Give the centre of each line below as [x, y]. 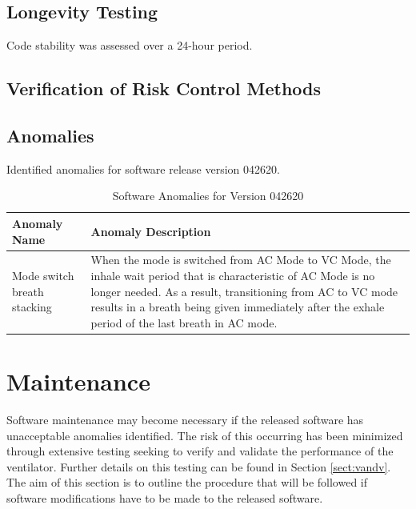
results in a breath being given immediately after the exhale [238, 307]
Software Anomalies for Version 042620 [208, 196]
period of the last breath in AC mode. [184, 322]
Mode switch [43, 275]
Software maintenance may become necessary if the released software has [185, 419]
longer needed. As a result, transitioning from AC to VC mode [244, 291]
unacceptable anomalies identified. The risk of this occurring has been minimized [205, 435]
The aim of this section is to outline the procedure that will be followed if [187, 482]
